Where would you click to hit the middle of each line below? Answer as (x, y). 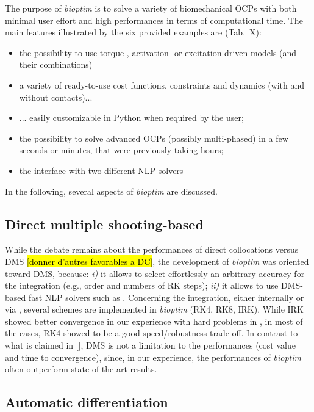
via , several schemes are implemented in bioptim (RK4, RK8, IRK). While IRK (154, 309)
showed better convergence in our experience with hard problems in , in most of (154, 321)
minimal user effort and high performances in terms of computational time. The (154, 20)
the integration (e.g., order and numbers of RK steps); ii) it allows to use (142, 285)
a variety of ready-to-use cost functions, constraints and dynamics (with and (162, 85)
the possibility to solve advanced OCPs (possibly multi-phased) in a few (154, 138)
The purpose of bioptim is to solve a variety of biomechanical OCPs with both (151, 8)
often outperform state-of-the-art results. (81, 369)
